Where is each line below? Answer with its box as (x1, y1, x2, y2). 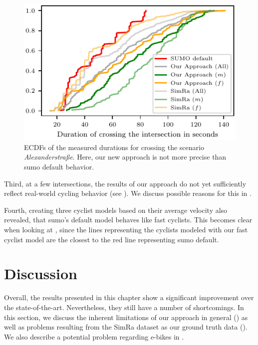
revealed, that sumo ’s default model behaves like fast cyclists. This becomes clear (4, 214, 253, 225)
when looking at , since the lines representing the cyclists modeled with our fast (4, 224, 248, 234)
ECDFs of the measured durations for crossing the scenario (24, 142, 204, 152)
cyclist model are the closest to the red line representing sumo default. (4, 234, 219, 244)
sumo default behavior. (24, 162, 94, 172)
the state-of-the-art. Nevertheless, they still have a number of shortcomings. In (4, 302, 244, 312)
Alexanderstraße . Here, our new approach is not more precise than (24, 152, 227, 162)
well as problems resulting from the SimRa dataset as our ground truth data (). (4, 322, 248, 332)
